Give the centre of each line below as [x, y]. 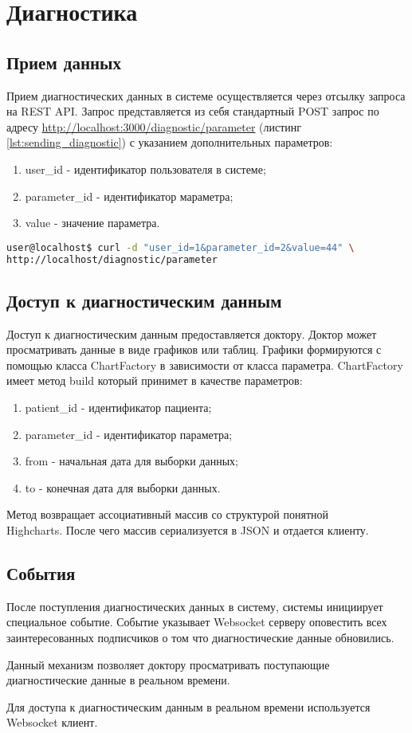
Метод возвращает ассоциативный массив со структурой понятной [167, 514]
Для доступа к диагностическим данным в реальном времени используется [188, 706]
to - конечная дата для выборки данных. [123, 487]
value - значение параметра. [92, 223]
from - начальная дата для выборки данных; [131, 461]
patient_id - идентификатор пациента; [118, 408]
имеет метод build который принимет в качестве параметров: [155, 380]
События [41, 573]
